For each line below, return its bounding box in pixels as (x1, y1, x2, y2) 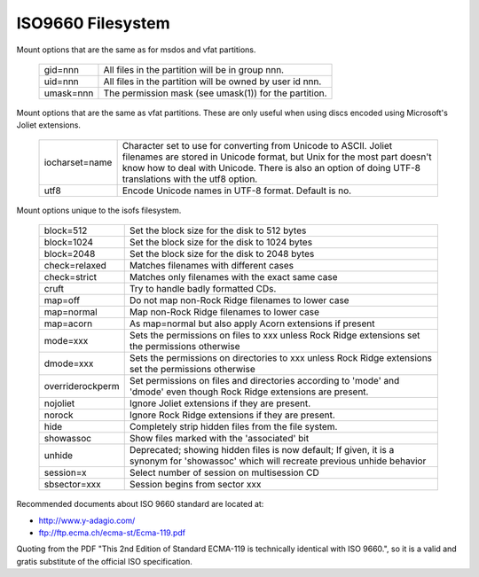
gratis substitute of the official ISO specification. (16, 556, 192, 566)
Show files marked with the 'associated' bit (129, 433, 310, 445)
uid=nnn (43, 75, 79, 88)
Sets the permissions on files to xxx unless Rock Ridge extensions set (129, 329, 420, 341)
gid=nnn (43, 63, 80, 75)
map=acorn (43, 317, 93, 330)
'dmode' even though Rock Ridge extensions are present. (129, 386, 369, 398)
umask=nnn (43, 87, 94, 99)
